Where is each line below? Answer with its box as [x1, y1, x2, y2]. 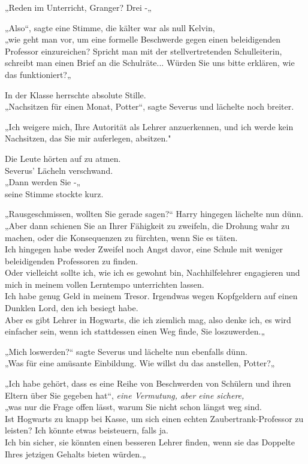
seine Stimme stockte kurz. [5, 187, 104, 200]
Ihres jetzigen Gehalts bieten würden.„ [5, 447, 146, 460]
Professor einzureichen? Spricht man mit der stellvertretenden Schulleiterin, [5, 44, 282, 57]
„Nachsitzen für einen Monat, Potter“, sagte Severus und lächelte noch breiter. [5, 100, 294, 113]
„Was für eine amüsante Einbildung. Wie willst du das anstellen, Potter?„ [5, 357, 275, 369]
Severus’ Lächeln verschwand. [5, 164, 113, 176]
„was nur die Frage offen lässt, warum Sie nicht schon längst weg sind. [5, 400, 262, 413]
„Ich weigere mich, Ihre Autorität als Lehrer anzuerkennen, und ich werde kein [5, 120, 294, 132]
